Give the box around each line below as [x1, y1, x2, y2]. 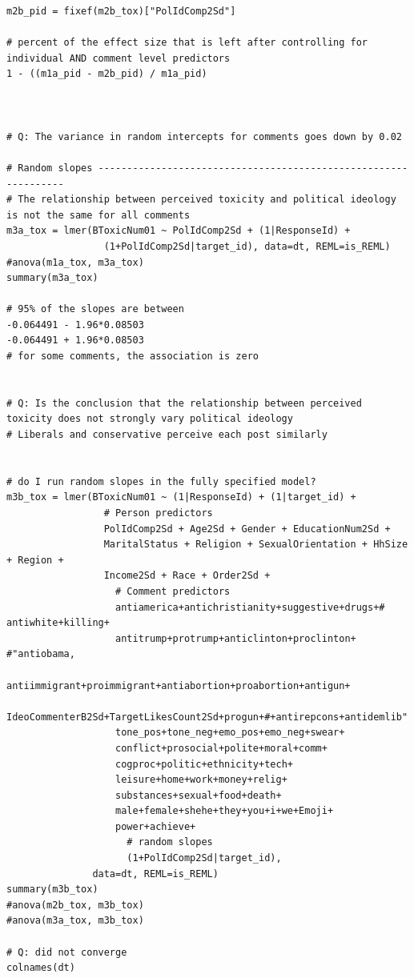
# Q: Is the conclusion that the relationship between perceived [6, 397, 362, 409]
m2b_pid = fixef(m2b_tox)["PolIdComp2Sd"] [6, 6, 236, 17]
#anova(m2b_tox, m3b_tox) [6, 899, 144, 911]
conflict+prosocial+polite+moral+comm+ [115, 742, 328, 754]
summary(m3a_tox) [6, 272, 98, 284]
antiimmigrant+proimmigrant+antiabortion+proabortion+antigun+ [6, 679, 351, 691]
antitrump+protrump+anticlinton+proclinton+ [115, 632, 356, 644]
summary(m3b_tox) [6, 884, 98, 896]
